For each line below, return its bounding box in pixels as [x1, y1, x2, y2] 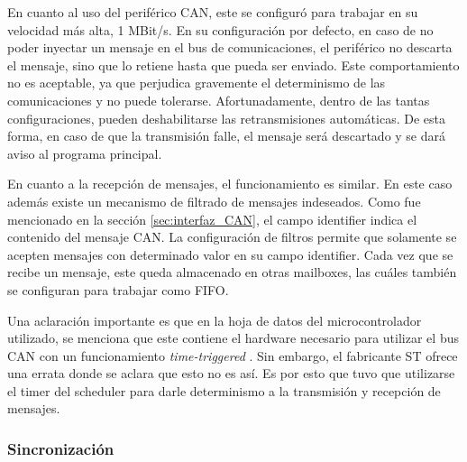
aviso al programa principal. [7, 143, 162, 162]
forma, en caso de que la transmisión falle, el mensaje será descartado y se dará [7, 126, 446, 145]
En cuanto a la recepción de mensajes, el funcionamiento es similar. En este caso [7, 174, 453, 193]
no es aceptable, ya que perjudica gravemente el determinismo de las [7, 73, 386, 92]
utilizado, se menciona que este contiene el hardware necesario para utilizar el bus [7, 328, 459, 347]
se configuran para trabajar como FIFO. [7, 280, 229, 299]
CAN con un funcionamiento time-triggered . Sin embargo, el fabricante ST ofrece [7, 346, 458, 365]
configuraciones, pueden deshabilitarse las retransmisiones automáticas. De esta [7, 108, 445, 127]
